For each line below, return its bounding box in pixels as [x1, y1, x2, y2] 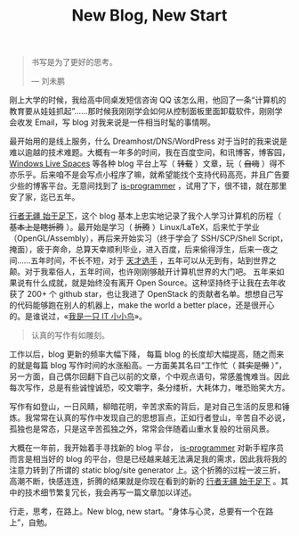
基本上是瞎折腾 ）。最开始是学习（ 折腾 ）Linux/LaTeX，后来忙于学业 [9, 222, 260, 233]
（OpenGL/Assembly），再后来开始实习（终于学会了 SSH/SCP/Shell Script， [9, 233, 288, 243]
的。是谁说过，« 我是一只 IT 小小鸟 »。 [9, 311, 147, 322]
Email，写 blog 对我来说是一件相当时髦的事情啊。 [34, 117, 216, 128]
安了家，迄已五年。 [9, 192, 80, 202]
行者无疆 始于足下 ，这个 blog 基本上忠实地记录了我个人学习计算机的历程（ [9, 210, 282, 221]
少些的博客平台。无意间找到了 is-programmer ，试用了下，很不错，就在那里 [9, 180, 287, 192]
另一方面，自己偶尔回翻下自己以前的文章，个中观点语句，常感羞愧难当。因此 [9, 371, 290, 382]
